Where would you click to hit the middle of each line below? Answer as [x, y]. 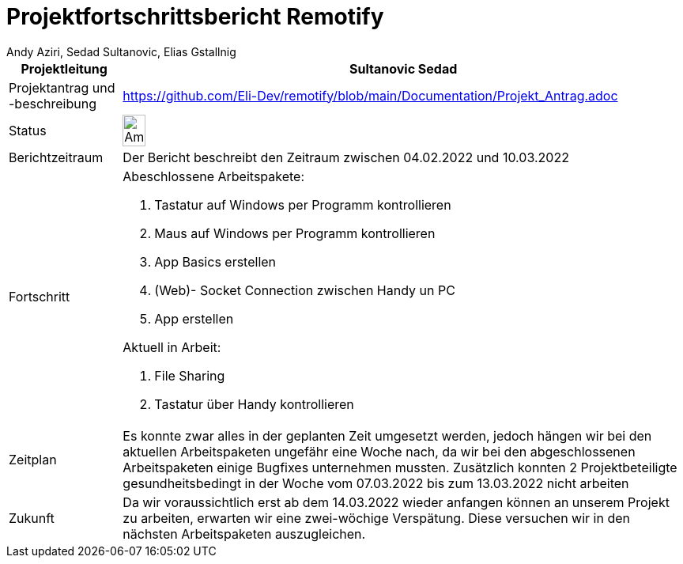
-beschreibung [53, 103]
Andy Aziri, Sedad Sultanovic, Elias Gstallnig [121, 51]
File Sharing [190, 375]
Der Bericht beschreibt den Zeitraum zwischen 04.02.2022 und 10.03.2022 [346, 157]
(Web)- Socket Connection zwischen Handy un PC [305, 290]
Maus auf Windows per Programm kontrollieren [295, 233]
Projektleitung [64, 68]
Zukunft [32, 518]
